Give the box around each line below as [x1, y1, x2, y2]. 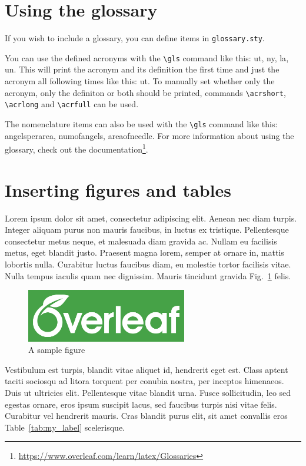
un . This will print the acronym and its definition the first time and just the [5, 63, 280, 75]
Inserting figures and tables [5, 177, 231, 201]
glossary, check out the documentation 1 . [5, 141, 148, 155]
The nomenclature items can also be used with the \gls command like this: [5, 117, 278, 130]
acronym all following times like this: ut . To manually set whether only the [5, 75, 275, 87]
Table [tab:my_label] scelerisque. [5, 421, 125, 433]
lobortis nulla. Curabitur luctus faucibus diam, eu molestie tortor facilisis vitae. [5, 257, 291, 270]
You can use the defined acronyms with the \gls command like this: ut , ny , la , [5, 51, 289, 64]
